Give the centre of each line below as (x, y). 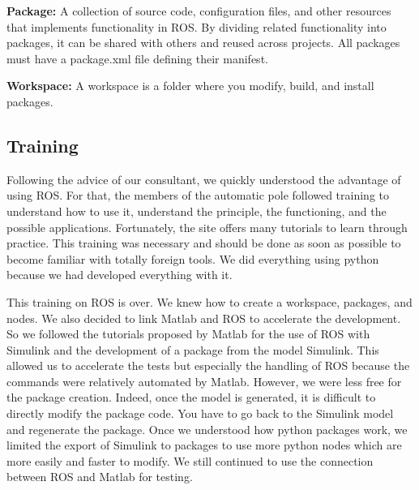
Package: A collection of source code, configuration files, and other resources (199, 11)
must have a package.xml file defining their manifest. (137, 58)
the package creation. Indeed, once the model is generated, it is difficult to (191, 397)
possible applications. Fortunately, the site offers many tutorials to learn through (207, 227)
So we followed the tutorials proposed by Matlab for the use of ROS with (188, 334)
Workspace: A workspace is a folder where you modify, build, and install (190, 86)
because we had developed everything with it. (120, 275)
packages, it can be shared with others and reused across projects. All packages (203, 43)
